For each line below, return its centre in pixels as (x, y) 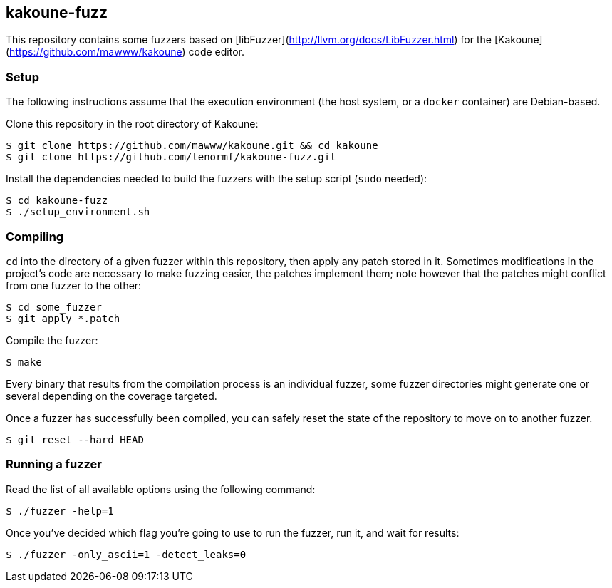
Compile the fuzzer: (52, 340)
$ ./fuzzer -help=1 (60, 511)
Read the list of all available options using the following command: (161, 489)
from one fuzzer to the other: (74, 285)
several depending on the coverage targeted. (111, 396)
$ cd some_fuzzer (54, 307)
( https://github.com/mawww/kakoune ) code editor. (125, 52)
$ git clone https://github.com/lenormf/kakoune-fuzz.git (171, 157)
